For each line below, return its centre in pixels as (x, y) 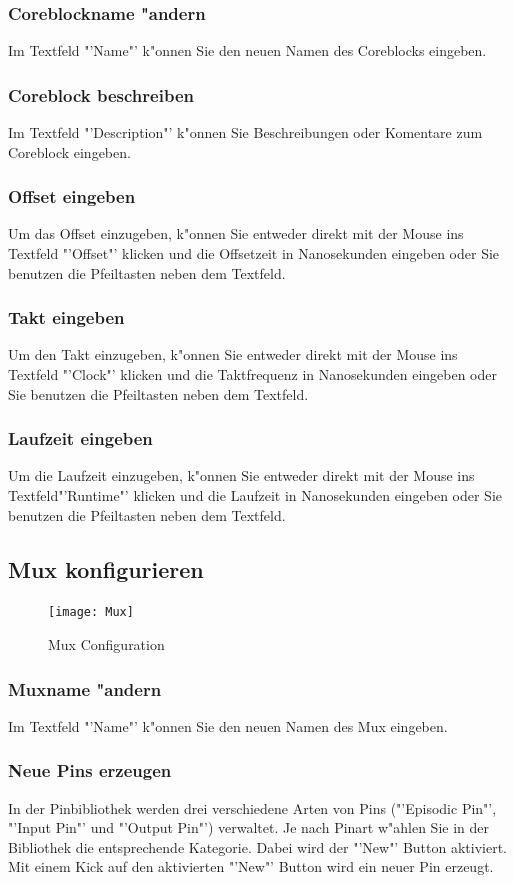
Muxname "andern (85, 688)
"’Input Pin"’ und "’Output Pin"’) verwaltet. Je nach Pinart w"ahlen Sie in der (248, 827)
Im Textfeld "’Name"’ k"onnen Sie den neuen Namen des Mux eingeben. (228, 725)
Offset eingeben (72, 196)
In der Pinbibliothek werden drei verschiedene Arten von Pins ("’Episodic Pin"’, (252, 807)
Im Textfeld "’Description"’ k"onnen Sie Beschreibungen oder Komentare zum (245, 132)
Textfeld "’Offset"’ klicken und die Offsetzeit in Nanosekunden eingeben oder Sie (254, 253)
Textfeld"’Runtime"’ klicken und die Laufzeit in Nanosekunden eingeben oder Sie (255, 495)
